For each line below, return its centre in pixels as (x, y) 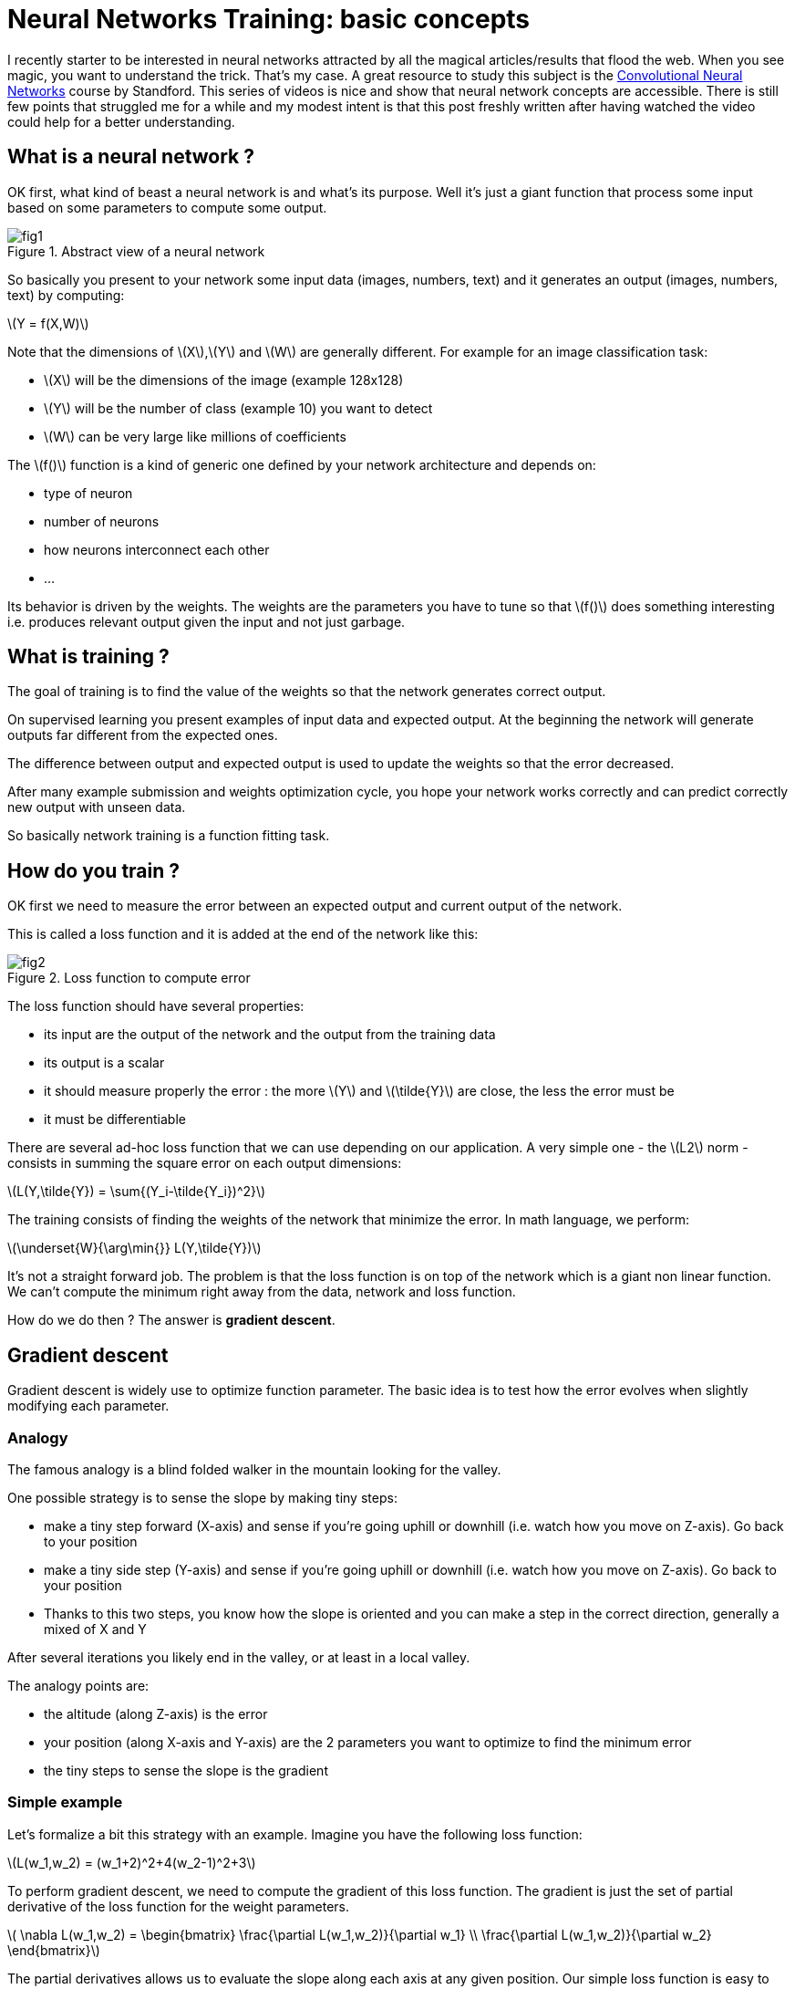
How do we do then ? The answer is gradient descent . (171, 1320)
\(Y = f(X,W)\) (48, 323)
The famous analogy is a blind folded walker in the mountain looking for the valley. (254, 1469)
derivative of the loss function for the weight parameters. (179, 1906)
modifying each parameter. (88, 1406)
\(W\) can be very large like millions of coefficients (195, 436)
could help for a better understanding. (121, 121)
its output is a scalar (104, 1063)
